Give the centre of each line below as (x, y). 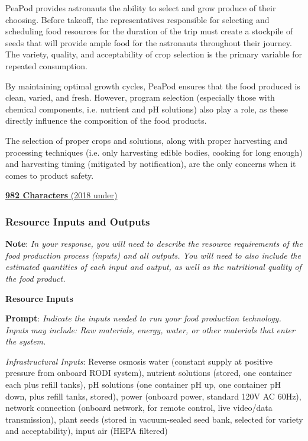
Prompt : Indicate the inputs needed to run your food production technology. (143, 318)
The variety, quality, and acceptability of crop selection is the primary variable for (154, 54)
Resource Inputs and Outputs (78, 221)
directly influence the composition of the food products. (106, 120)
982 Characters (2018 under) (61, 195)
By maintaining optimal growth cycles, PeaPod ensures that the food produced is (153, 86)
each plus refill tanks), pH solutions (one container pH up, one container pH (143, 384)
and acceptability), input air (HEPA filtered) (87, 431)
